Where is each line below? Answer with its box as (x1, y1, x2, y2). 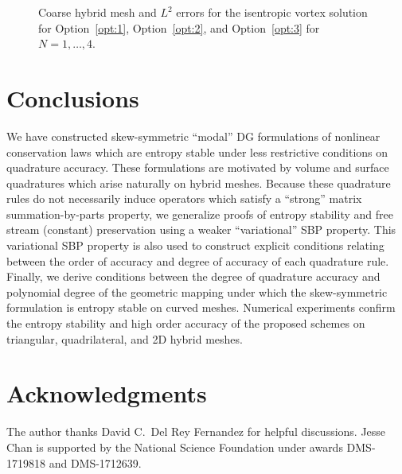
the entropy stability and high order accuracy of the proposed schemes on (6, 315, 365, 332)
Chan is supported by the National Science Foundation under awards (6, 438, 343, 455)
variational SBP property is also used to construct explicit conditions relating (6, 237, 384, 254)
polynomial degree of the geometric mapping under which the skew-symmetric (6, 283, 388, 300)
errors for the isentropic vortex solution (176, 4, 368, 20)
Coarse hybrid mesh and (38, 4, 157, 20)
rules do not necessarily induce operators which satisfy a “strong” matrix (6, 190, 362, 207)
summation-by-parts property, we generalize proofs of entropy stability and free (6, 205, 393, 222)
